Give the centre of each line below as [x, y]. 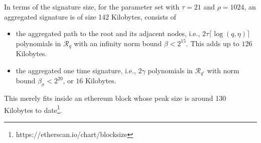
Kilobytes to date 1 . [33, 109]
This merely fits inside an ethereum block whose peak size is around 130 [115, 98]
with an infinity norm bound [118, 43]
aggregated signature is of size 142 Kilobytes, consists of [90, 16]
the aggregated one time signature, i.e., [76, 70]
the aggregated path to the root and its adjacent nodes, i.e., [108, 33]
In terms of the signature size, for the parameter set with [92, 7]
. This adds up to [213, 43]
